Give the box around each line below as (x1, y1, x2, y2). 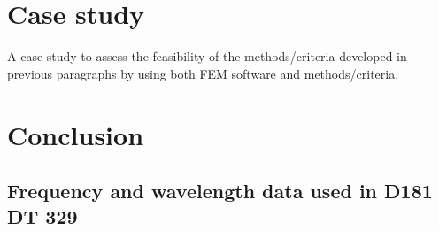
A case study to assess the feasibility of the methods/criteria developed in (7, 47, 407, 65)
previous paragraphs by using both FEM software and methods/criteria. (7, 64, 399, 82)
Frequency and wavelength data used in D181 (7, 177, 433, 204)
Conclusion (7, 116, 144, 152)
